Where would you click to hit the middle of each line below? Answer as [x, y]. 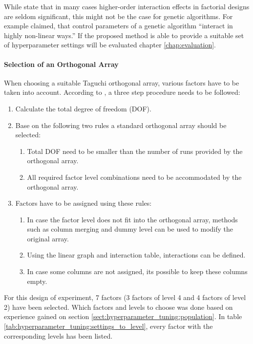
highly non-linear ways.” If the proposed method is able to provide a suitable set [124, 35]
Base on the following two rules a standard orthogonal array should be [121, 125]
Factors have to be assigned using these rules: [84, 203]
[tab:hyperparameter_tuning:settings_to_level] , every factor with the [108, 326]
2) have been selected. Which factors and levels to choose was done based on [118, 307]
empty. [37, 281]
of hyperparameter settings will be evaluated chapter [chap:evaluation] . [110, 45]
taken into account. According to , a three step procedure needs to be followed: [122, 92]
